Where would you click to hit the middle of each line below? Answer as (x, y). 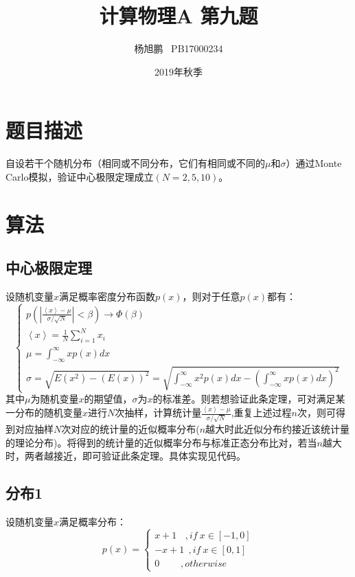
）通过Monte (314, 163)
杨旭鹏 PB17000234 (179, 48)
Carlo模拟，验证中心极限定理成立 (80, 176)
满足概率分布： (93, 521)
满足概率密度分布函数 (107, 296)
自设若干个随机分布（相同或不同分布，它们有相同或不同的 (135, 163)
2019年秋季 (179, 71)
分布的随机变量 (48, 412)
